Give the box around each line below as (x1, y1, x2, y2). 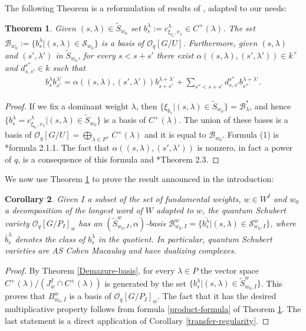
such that (52, 61, 85, 73)
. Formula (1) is (222, 128, 279, 141)
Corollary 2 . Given (5, 192, 78, 205)
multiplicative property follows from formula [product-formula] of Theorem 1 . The (5, 303, 301, 315)
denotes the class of (15, 232, 85, 245)
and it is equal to (144, 128, 206, 141)
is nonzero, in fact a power (197, 141, 293, 154)
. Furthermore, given (183, 36, 258, 48)
